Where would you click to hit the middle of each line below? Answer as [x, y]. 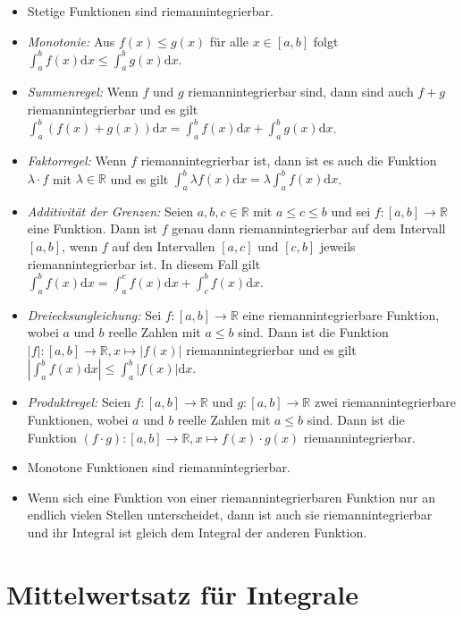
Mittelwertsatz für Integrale [182, 593]
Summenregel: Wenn [83, 92]
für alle [229, 41]
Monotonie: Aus [71, 41]
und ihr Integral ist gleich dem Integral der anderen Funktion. [197, 532]
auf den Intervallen [164, 246]
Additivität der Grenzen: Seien [110, 211]
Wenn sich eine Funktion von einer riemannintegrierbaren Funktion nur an [231, 497]
